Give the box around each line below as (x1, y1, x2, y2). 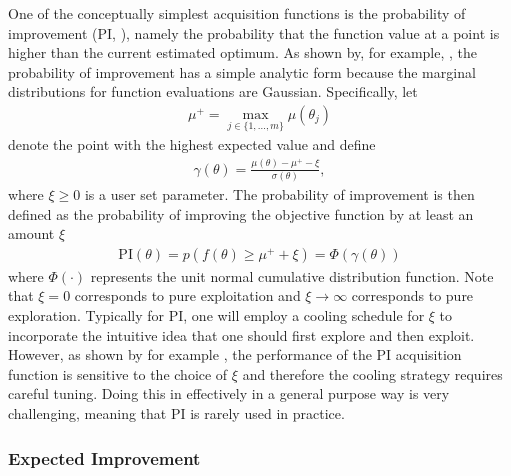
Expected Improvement (8, 445, 201, 470)
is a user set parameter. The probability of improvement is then (84, 184, 475, 205)
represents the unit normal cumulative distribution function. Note (90, 265, 494, 286)
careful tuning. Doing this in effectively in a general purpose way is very (8, 383, 450, 404)
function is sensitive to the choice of (8, 363, 228, 384)
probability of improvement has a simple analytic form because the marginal (8, 61, 476, 82)
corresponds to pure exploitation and (74, 285, 301, 306)
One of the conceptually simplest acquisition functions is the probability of (8, 3, 466, 23)
